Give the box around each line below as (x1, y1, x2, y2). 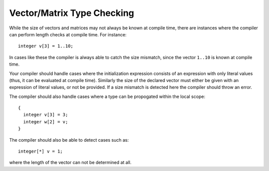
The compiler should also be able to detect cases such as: (9, 137, 129, 143)
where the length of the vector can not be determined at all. (9, 160, 132, 166)
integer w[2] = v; (23, 119, 68, 124)
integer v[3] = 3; (23, 112, 68, 118)
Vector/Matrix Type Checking (9, 7, 134, 18)
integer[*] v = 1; (18, 149, 63, 154)
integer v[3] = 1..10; (18, 43, 74, 49)
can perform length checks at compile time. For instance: (9, 31, 127, 37)
